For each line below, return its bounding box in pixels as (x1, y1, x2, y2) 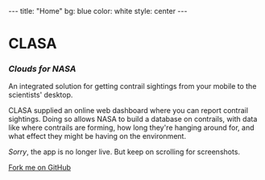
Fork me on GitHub (8, 163, 71, 173)
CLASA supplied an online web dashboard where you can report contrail (8, 106, 248, 115)
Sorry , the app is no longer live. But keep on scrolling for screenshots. (8, 147, 240, 157)
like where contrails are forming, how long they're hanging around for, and (8, 123, 255, 132)
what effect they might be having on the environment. (8, 132, 187, 141)
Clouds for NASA (8, 63, 77, 74)
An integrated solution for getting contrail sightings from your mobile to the (8, 82, 257, 91)
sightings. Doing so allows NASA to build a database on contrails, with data (8, 115, 258, 124)
